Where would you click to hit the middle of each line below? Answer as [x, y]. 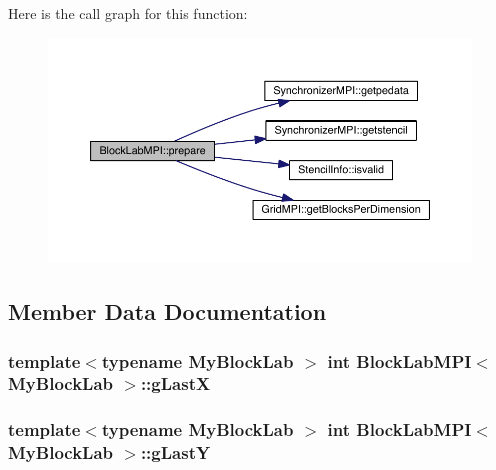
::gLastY [175, 452]
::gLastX [175, 383]
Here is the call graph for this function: [128, 13]
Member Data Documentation [167, 311]
